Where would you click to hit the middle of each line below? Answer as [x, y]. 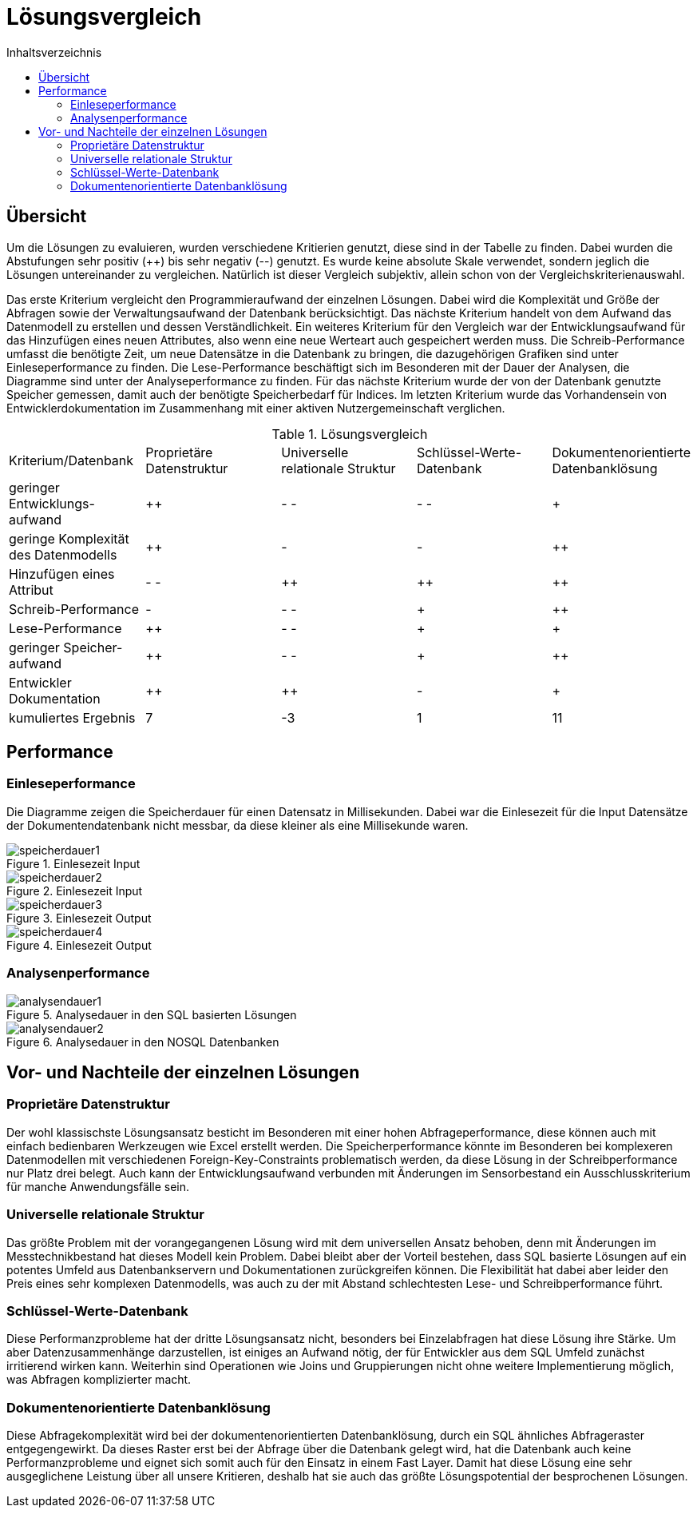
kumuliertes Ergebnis [72, 717]
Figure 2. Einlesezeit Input [75, 890]
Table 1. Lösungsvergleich [350, 434]
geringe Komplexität [69, 538]
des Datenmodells [63, 554]
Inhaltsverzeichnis [54, 52]
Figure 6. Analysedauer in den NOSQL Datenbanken [143, 1042]
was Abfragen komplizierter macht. [99, 1380]
